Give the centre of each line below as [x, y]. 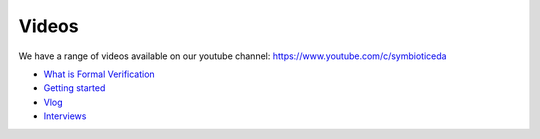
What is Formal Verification [99, 74]
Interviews [65, 116]
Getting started [74, 88]
